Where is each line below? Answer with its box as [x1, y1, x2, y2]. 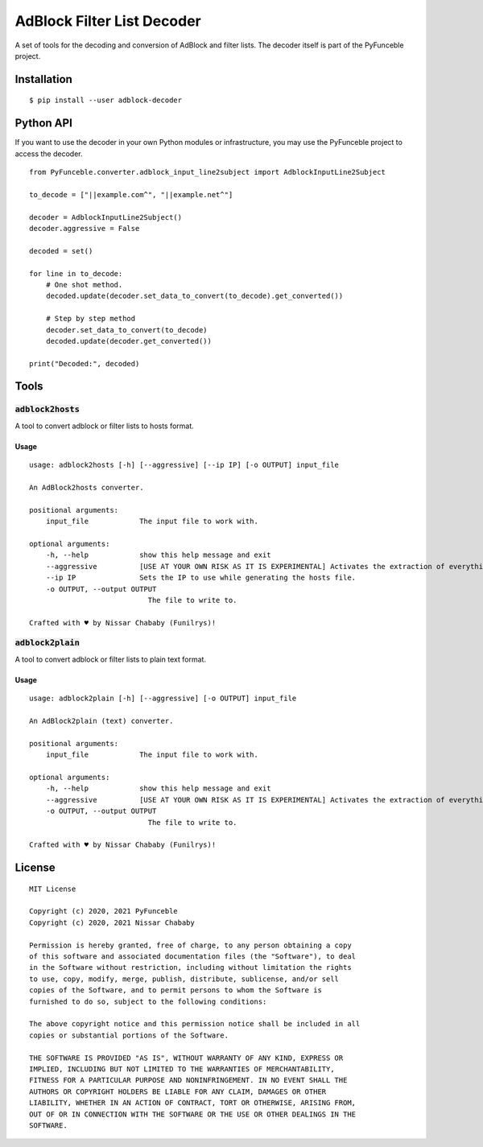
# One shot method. [45, 280, 123, 289]
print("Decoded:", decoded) [29, 359, 140, 368]
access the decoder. [14, 149, 83, 159]
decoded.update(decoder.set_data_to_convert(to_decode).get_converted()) [45, 291, 344, 301]
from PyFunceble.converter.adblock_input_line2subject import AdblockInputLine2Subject [29, 167, 386, 177]
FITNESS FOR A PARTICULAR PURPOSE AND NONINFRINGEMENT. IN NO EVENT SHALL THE [29, 1075, 348, 1085]
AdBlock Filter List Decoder [14, 12, 201, 30]
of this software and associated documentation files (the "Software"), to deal [29, 952, 357, 961]
